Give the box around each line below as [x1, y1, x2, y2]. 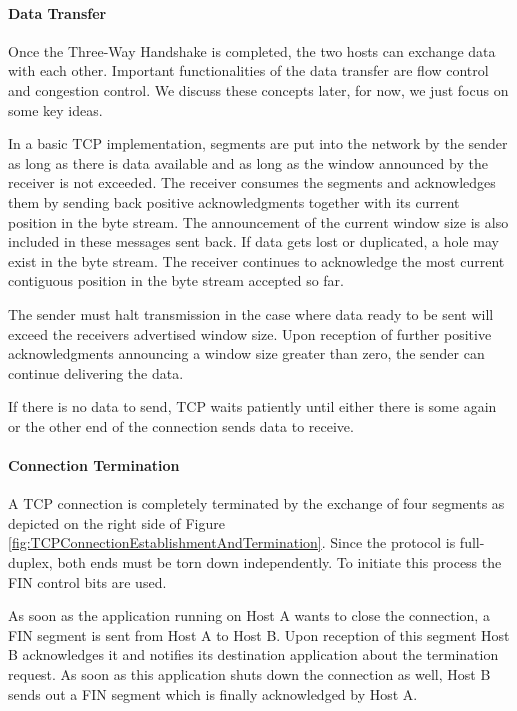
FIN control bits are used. [8, 571, 167, 592]
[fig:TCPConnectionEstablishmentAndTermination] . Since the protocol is [8, 532, 456, 553]
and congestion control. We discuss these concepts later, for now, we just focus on [8, 79, 509, 100]
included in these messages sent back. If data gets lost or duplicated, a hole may [8, 231, 499, 252]
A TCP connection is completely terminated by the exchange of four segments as [8, 493, 505, 514]
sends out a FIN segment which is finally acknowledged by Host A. [8, 683, 418, 704]
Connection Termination [8, 455, 180, 476]
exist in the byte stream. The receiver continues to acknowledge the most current [8, 250, 505, 271]
